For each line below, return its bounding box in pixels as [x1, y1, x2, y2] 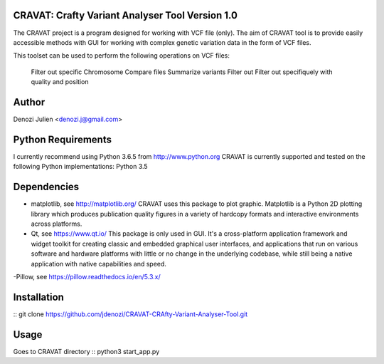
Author [13, 96, 46, 108]
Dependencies [13, 181, 80, 193]
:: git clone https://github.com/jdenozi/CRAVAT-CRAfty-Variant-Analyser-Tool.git [13, 310, 248, 318]
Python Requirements [13, 133, 112, 145]
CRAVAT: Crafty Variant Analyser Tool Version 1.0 [13, 9, 238, 21]
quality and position [31, 78, 89, 86]
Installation [13, 291, 64, 303]
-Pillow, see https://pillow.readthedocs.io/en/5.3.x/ [13, 272, 161, 281]
